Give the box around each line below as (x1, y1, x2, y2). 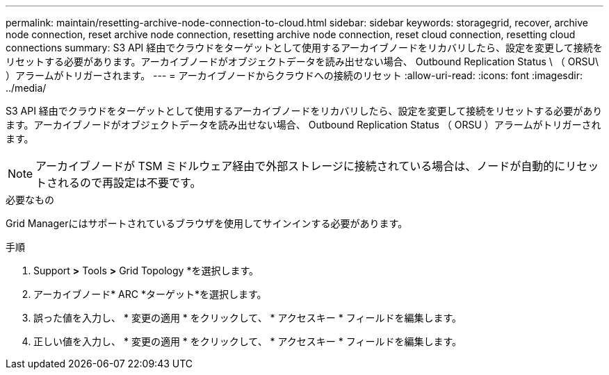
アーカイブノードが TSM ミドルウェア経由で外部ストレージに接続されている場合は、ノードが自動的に (35, 159, 566, 173)
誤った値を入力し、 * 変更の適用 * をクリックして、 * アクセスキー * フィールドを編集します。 (33, 312, 462, 324)
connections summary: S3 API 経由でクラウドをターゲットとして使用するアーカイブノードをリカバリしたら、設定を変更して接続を (6, 42, 603, 53)
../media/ (6, 82, 47, 94)
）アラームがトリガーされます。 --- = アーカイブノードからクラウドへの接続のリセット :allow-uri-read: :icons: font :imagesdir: (6, 69, 583, 81)
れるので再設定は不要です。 (58, 176, 202, 190)
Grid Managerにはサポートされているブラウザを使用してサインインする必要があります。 (6, 217, 408, 229)
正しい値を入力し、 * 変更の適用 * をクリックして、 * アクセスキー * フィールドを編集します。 (33, 335, 462, 347)
